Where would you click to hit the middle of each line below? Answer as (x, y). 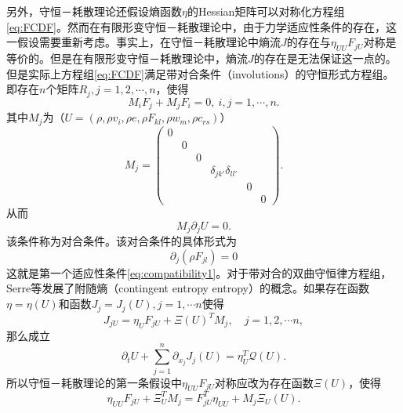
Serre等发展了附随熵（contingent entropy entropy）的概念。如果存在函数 (188, 288)
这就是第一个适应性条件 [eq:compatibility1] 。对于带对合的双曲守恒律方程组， (199, 272)
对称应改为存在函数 (264, 382)
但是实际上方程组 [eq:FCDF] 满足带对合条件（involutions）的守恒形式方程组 (195, 73)
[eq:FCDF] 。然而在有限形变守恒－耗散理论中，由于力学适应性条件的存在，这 (201, 26)
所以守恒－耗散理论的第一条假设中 (94, 382)
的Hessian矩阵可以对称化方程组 (266, 11)
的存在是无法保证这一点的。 (325, 58)
